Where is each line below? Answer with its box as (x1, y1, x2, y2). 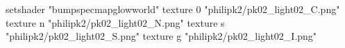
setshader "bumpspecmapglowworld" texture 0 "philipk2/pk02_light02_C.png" (6, 2, 340, 16)
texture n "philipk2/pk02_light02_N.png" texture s (6, 15, 225, 29)
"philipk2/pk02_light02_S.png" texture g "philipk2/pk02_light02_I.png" (6, 29, 317, 43)
